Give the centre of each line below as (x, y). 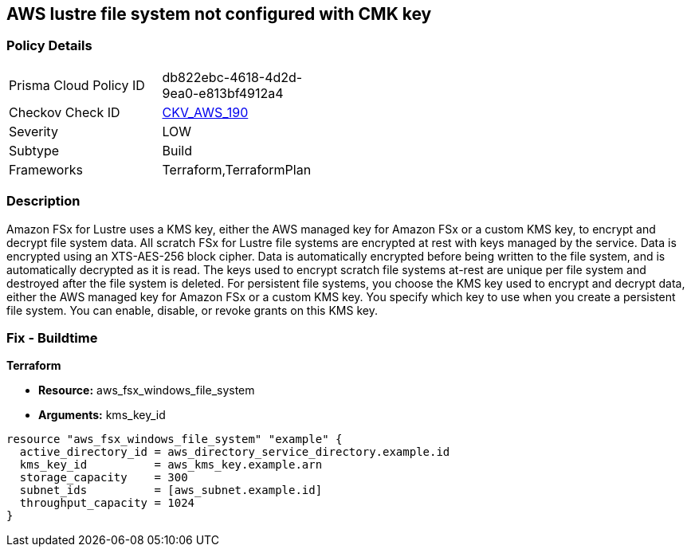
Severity (33, 131)
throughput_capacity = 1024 (107, 503)
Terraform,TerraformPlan (237, 169)
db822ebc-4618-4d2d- (232, 77)
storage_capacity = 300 (104, 478)
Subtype (34, 150)
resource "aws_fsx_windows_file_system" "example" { (175, 439)
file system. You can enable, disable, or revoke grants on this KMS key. (192, 310)
